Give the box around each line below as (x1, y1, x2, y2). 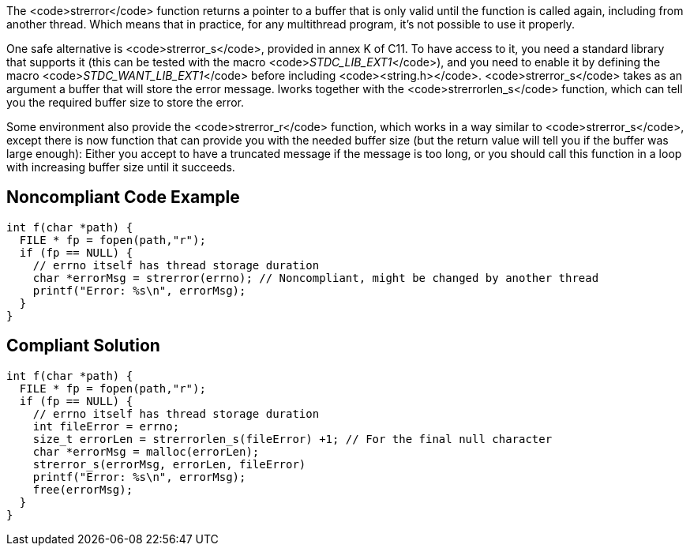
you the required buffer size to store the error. (6, 96, 244, 109)
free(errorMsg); (32, 483, 133, 496)
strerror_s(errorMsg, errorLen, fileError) (32, 457, 306, 471)
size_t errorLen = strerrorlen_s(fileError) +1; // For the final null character (32, 432, 553, 445)
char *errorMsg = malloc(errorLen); (32, 445, 260, 458)
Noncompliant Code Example (6, 187, 240, 208)
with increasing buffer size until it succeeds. (6, 160, 235, 174)
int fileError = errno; (32, 419, 180, 433)
